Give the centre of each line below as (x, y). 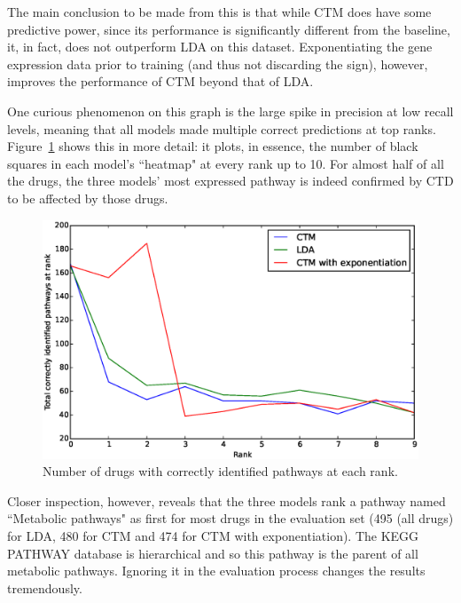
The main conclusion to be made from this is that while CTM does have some (219, 12)
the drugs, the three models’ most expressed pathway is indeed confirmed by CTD (230, 181)
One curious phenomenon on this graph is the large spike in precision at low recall (230, 111)
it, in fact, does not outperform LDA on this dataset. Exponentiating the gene (220, 47)
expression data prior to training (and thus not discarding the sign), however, (218, 63)
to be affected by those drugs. (88, 198)
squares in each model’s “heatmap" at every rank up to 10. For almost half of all (226, 163)
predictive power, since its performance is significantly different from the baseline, (229, 29)
